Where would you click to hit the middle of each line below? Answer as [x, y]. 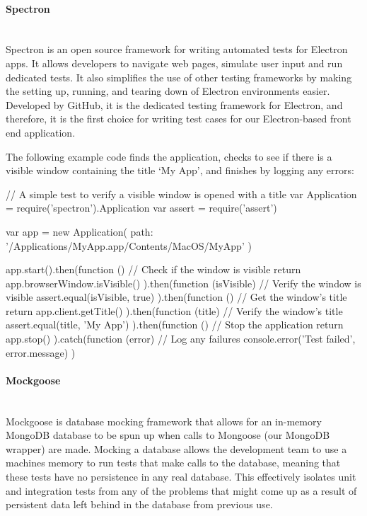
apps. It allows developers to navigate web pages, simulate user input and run [174, 63]
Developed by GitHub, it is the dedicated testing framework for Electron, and [174, 104]
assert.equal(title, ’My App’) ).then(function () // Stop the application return [175, 325]
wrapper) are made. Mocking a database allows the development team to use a [176, 448]
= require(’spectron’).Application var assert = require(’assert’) [141, 208]
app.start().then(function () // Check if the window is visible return [153, 269]
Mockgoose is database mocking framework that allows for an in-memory [164, 421]
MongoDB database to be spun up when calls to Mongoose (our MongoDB [168, 435]
